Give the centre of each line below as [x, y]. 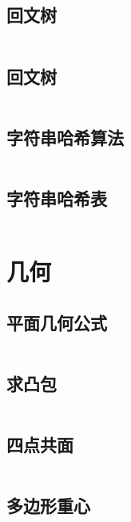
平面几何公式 [57, 322]
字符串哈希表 [57, 198]
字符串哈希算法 [65, 137]
